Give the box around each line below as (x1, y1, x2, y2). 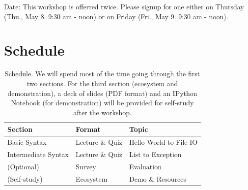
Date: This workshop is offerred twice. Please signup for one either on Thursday (4, 1, 244, 11)
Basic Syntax (7, 137, 47, 147)
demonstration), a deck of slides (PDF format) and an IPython (7, 88, 197, 98)
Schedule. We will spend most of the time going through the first (4, 68, 200, 79)
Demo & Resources (129, 173, 187, 184)
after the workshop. (73, 107, 132, 117)
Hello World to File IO (129, 137, 198, 147)
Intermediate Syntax (7, 149, 69, 159)
